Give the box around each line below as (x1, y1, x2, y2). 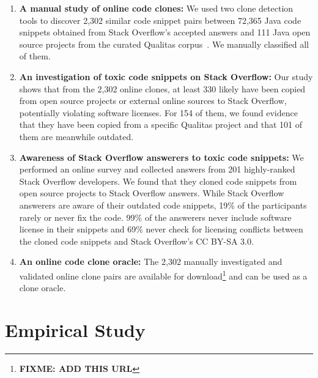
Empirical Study (5, 317, 146, 342)
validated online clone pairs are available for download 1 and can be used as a (19, 267, 308, 282)
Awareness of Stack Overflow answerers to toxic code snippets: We (19, 150, 304, 163)
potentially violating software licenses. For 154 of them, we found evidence (19, 106, 298, 119)
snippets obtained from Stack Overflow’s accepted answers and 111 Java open (19, 26, 311, 39)
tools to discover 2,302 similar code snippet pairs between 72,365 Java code (19, 13, 301, 26)
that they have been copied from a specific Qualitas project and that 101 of (19, 118, 303, 131)
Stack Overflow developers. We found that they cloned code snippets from (19, 174, 297, 187)
